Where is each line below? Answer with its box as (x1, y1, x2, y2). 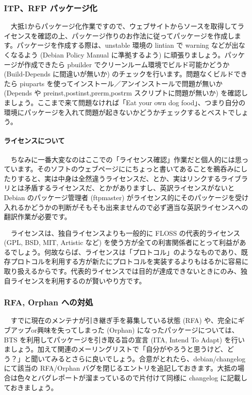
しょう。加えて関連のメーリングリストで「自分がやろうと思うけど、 (10, 344, 227, 354)
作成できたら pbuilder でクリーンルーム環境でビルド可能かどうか (24, 59, 230, 69)
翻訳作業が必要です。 (4, 211, 71, 222)
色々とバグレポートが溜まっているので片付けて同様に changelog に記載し (17, 373, 248, 383)
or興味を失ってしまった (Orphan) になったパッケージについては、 (31, 325, 239, 335)
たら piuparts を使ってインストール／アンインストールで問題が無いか (4, 78, 223, 88)
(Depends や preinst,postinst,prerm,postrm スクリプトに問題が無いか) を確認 (4, 88, 241, 98)
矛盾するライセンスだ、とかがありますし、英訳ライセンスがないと (24, 183, 235, 193)
